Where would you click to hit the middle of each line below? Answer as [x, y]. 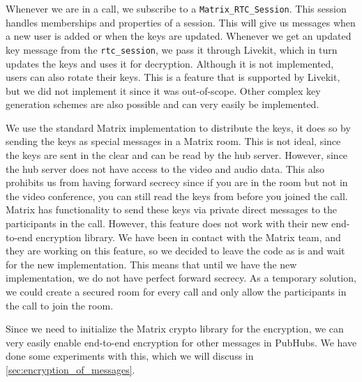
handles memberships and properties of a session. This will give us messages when [181, 22]
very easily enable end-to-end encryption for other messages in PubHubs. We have [181, 342]
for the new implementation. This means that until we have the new [151, 264]
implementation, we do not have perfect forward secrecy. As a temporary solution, [181, 278]
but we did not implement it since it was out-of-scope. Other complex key [163, 90]
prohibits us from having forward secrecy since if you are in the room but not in [177, 182]
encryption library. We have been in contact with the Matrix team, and [188, 237]
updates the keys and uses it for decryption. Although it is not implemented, [170, 63]
